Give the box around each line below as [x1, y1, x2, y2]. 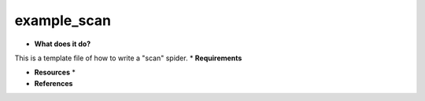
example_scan [14, 12, 112, 29]
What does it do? [34, 39, 91, 49]
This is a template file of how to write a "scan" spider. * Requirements [14, 53, 242, 63]
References [34, 78, 73, 88]
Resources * [34, 67, 76, 78]
